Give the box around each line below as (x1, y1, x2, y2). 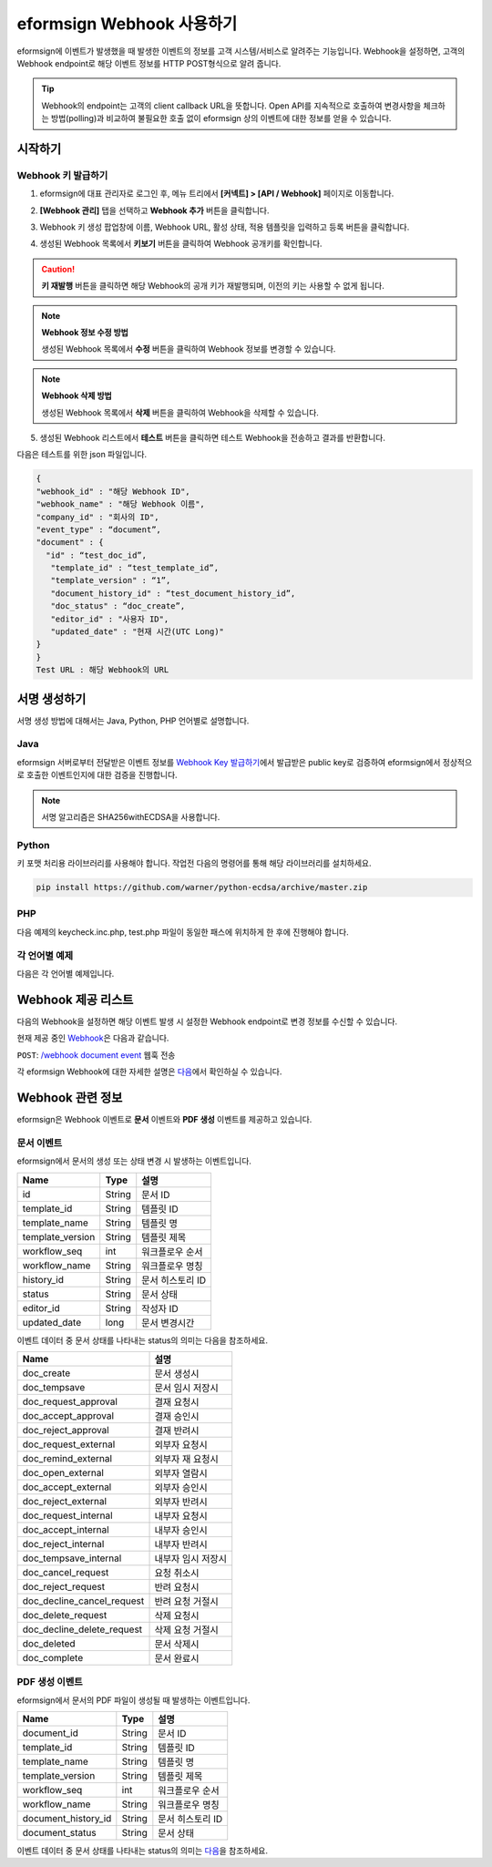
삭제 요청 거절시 (154, 1623, 219, 1636)
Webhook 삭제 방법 (41, 390, 113, 401)
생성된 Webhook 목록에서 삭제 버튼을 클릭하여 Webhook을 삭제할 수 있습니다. (41, 406, 319, 418)
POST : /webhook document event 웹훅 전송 (16, 1049, 176, 1061)
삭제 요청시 (154, 1609, 200, 1622)
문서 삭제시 (154, 1637, 200, 1650)
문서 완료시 (154, 1652, 200, 1665)
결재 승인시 (154, 1410, 200, 1422)
